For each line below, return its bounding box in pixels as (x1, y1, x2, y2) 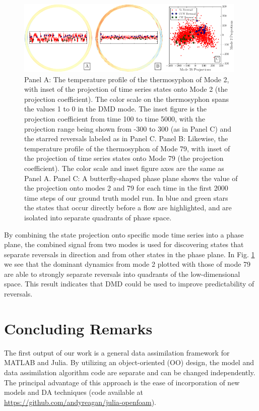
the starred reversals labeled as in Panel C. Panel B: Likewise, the (24, 133, 228, 144)
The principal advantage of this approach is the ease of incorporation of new (4, 377, 240, 387)
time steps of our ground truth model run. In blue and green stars (24, 192, 228, 203)
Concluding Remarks (4, 318, 153, 338)
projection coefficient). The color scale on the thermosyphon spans (24, 93, 229, 104)
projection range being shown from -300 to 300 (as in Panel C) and (24, 123, 232, 134)
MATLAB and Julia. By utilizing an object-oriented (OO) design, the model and (4, 357, 254, 368)
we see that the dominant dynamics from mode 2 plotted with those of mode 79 (4, 259, 251, 269)
